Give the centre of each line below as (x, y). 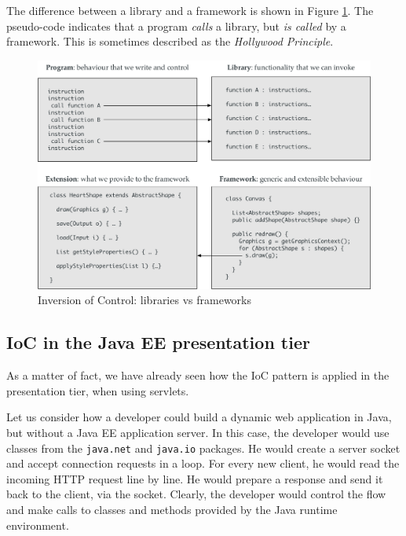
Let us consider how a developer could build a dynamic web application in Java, (199, 417)
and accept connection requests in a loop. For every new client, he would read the (203, 463)
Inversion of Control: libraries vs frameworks (144, 300)
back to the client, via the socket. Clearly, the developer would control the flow (196, 494)
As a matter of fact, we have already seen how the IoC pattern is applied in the (198, 375)
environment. (38, 525)
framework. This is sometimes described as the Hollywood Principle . (170, 41)
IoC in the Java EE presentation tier (158, 342)
